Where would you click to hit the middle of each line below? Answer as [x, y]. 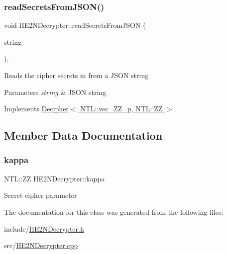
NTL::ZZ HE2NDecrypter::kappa [55, 178]
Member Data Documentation [83, 135]
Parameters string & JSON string [55, 92]
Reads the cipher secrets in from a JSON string [76, 75]
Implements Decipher [36, 109]
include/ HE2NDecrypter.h [44, 228]
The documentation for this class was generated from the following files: [114, 212]
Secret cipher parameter [41, 195]
